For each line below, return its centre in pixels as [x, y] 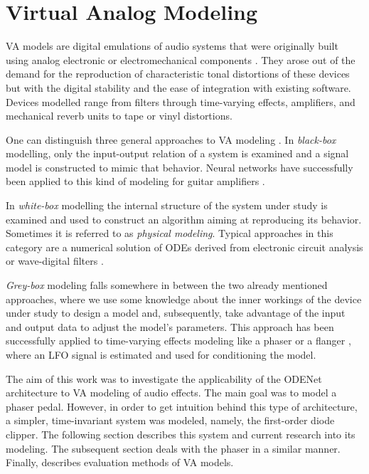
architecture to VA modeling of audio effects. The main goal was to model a [171, 393]
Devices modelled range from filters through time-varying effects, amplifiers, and [181, 101]
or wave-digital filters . [55, 261]
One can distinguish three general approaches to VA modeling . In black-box [171, 139]
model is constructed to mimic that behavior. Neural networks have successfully [180, 167]
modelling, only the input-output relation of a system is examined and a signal [177, 153]
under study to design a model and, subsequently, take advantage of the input [176, 313]
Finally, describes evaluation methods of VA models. [120, 462]
